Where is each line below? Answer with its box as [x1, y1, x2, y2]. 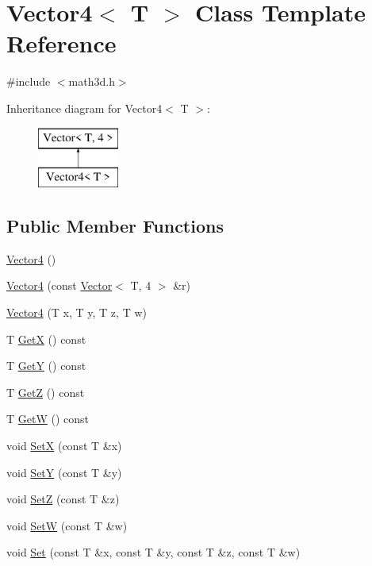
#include [6, 73, 51, 90]
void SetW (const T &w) [6, 517, 128, 533]
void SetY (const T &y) [6, 464, 122, 480]
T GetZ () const [6, 383, 85, 400]
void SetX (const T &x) [6, 437, 122, 454]
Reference [6, 27, 117, 60]
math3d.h [68, 73, 115, 90]
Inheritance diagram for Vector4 [6, 99, 163, 116]
